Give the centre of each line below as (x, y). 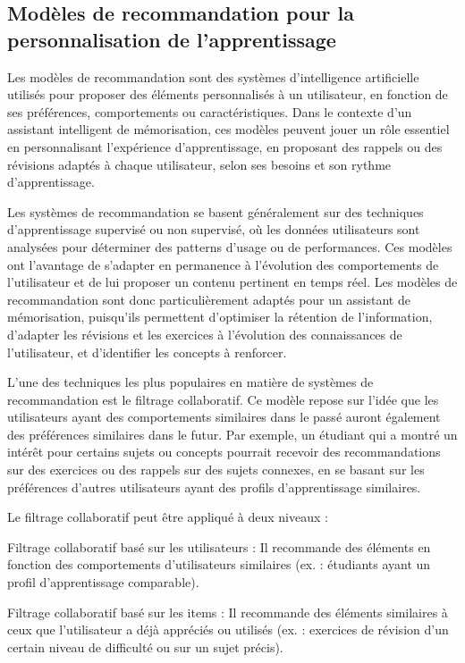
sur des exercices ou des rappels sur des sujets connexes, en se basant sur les (216, 470)
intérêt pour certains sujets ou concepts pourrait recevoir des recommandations (224, 452)
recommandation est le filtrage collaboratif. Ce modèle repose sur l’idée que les (223, 399)
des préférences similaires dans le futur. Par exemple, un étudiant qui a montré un (232, 434)
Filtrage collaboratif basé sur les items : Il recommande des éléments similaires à (228, 612)
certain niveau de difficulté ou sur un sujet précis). (145, 646)
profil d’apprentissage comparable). (103, 582)
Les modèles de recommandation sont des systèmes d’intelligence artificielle (213, 76)
